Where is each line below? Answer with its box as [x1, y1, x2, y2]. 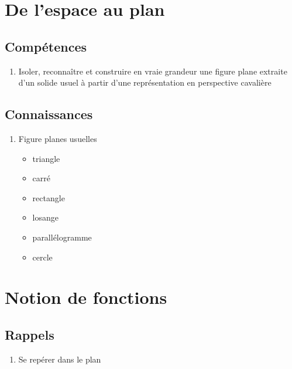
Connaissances [5, 105, 93, 123]
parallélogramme [32, 231, 92, 243]
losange [32, 211, 59, 224]
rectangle [32, 191, 65, 204]
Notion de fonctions [5, 285, 167, 309]
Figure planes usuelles [18, 132, 97, 144]
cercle [32, 250, 53, 263]
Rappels [5, 325, 54, 343]
